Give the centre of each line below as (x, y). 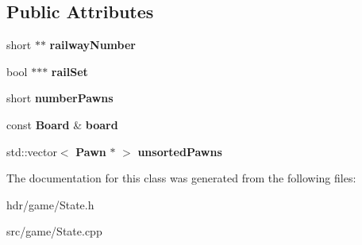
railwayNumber (92, 45)
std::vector (32, 151)
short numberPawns (60, 98)
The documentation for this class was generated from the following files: (181, 178)
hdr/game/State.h (50, 204)
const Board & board (62, 124)
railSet (69, 71)
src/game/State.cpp (54, 231)
